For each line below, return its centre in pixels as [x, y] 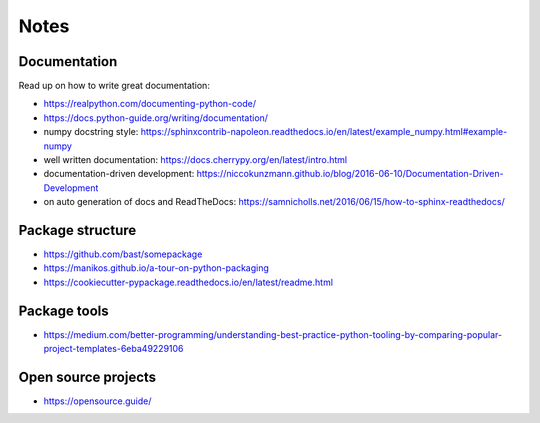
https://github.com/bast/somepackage [123, 254]
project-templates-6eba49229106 [113, 349]
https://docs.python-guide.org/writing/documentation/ [156, 117]
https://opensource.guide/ [97, 401]
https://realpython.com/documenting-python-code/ [150, 104]
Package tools [63, 310]
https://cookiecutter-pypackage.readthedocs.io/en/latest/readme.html [188, 282]
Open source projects [87, 376]
